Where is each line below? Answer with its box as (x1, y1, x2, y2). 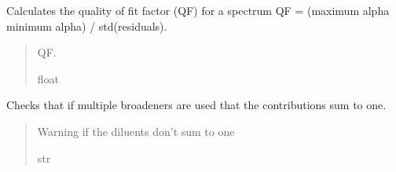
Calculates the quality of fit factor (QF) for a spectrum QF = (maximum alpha (6, 2, 390, 18)
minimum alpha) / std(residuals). (6, 17, 167, 34)
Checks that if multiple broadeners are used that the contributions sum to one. (6, 97, 387, 113)
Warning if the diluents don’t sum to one (37, 123, 235, 139)
